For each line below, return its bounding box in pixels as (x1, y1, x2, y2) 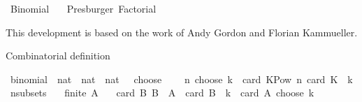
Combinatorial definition (6, 48, 110, 63)
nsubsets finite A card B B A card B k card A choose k (10, 85, 314, 100)
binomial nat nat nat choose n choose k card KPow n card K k (10, 71, 353, 86)
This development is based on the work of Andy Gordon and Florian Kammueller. (6, 24, 358, 39)
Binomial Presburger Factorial (10, 1, 157, 15)
